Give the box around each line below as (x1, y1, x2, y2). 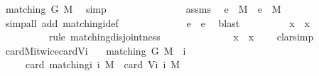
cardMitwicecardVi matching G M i (5, 43, 186, 58)
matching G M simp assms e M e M (5, 1, 281, 16)
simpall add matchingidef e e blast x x (5, 15, 310, 30)
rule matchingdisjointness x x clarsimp (48, 29, 314, 44)
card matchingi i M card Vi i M (25, 57, 180, 72)
